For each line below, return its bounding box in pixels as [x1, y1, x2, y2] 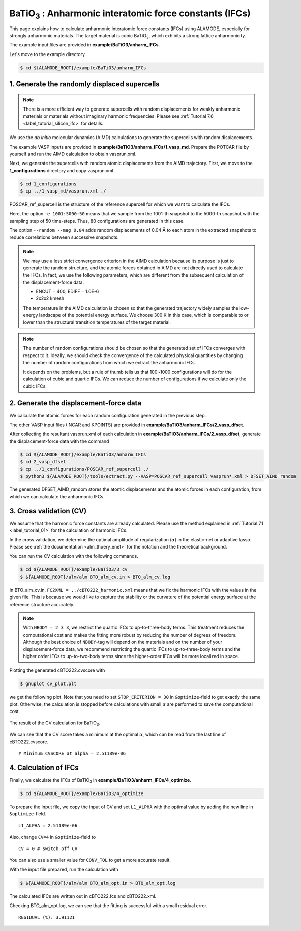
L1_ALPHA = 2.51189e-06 [18, 823, 78, 829]
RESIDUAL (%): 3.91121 [18, 914, 75, 920]
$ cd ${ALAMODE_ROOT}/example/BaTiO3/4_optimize [20, 790, 144, 797]
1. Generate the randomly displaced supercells [9, 79, 160, 89]
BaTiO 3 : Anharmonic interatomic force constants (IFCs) [9, 8, 251, 21]
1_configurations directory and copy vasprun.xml [9, 167, 114, 173]
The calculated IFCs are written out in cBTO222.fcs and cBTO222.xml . [9, 893, 157, 899]
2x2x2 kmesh [36, 295, 65, 302]
